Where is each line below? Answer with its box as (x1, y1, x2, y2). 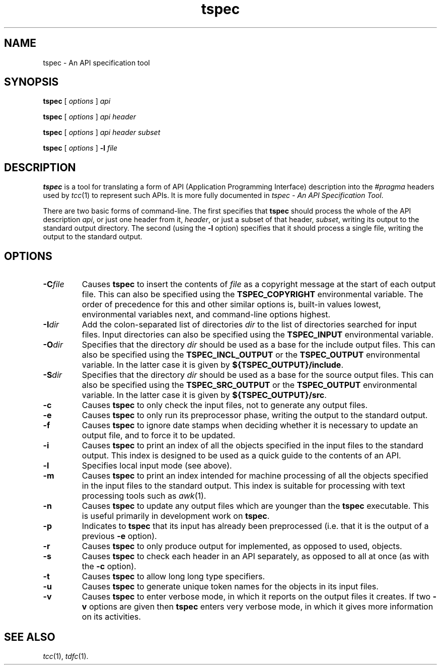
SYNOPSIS (4, 76, 59, 89)
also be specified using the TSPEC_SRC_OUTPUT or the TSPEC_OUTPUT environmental (82, 380, 417, 390)
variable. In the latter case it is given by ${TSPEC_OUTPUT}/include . (82, 360, 343, 370)
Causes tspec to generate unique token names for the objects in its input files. (82, 581, 379, 592)
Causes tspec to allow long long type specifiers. (82, 571, 265, 582)
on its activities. (82, 612, 141, 622)
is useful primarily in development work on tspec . (82, 511, 270, 521)
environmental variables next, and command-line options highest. (82, 309, 331, 320)
